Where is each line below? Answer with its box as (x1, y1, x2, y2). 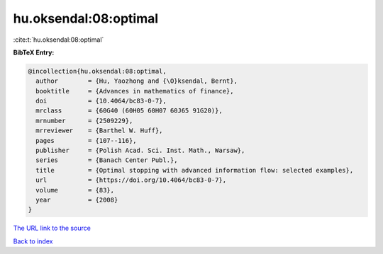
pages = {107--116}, (35, 137, 138, 144)
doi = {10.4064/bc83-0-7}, (35, 97, 167, 105)
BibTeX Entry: (13, 48, 55, 57)
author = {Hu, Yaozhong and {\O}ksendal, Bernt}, (35, 77, 238, 85)
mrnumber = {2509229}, (35, 117, 133, 125)
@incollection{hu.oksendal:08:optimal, (28, 67, 167, 75)
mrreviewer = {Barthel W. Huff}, (35, 127, 163, 134)
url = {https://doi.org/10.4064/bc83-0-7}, (35, 176, 227, 184)
